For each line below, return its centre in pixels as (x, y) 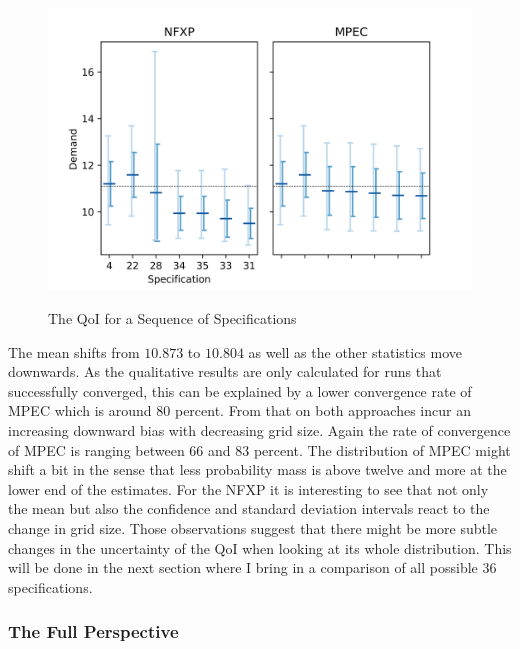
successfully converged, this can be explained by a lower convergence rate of (240, 390)
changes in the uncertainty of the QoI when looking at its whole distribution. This (260, 547)
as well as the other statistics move (355, 351)
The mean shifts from (74, 351)
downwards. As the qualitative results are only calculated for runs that (225, 371)
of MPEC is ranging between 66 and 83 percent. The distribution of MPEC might (259, 449)
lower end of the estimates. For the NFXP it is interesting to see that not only (248, 488)
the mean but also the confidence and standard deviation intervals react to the (249, 508)
